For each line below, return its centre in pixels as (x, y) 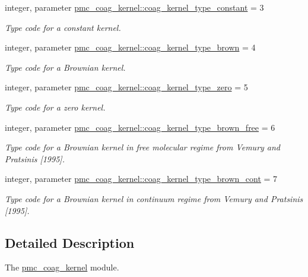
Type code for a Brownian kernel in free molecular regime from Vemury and (143, 147)
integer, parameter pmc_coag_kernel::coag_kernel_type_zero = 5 (126, 87)
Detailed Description (70, 242)
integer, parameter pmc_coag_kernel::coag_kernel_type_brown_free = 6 (140, 127)
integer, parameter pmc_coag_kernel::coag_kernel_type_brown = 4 (130, 47)
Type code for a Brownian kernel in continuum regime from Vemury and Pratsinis (154, 198)
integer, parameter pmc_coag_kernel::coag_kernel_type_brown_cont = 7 (141, 179)
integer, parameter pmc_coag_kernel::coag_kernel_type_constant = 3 (134, 7)
